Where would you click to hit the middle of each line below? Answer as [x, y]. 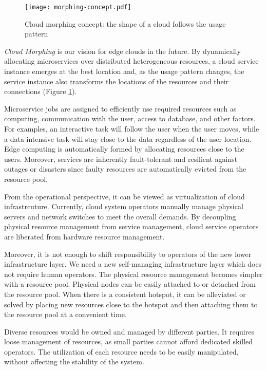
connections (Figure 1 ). [41, 91]
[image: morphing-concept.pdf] [78, 7]
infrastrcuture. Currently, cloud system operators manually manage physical [124, 206]
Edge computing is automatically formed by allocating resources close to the [124, 149]
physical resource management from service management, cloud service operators [131, 226]
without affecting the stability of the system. [74, 362]
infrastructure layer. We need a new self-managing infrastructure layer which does [133, 264]
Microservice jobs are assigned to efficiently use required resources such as [120, 108]
